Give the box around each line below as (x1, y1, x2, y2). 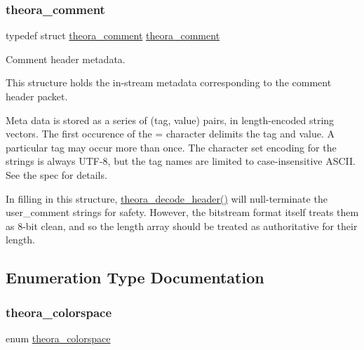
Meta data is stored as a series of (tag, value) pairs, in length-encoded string (6, 112, 335, 127)
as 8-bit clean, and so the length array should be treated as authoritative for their (6, 218, 358, 233)
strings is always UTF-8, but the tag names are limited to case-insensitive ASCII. (6, 154, 356, 168)
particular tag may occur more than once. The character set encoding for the (6, 140, 337, 154)
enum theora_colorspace (6, 330, 111, 345)
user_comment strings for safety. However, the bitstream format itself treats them (6, 205, 359, 220)
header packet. (6, 89, 68, 103)
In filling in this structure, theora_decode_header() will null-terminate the (6, 191, 328, 206)
